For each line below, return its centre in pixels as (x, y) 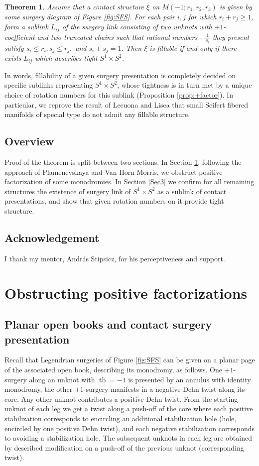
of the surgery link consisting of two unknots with (137, 27)
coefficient (20, 37)
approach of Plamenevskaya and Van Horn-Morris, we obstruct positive (114, 172)
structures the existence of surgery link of (68, 191)
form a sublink (26, 27)
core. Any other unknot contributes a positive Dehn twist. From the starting (121, 399)
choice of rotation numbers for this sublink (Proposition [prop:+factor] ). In (119, 95)
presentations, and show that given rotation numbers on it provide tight (114, 201)
